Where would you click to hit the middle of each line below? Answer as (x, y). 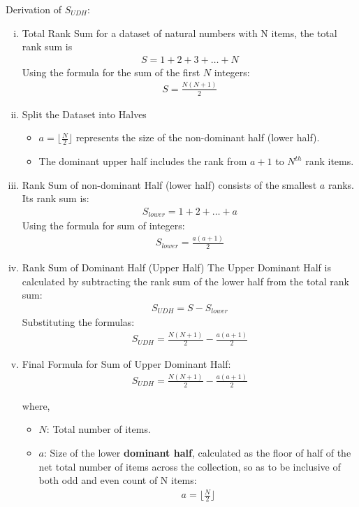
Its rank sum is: (56, 198)
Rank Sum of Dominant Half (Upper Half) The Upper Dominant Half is (176, 267)
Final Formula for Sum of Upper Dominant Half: (126, 364)
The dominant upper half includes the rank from (143, 161)
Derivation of (34, 9)
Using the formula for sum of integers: (103, 226)
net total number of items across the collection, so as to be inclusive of (190, 466)
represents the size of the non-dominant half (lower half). (198, 137)
